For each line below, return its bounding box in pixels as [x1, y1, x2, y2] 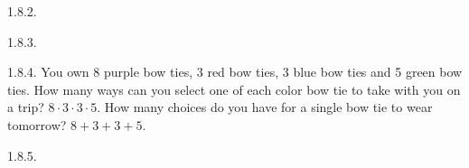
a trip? [7, 98, 44, 117]
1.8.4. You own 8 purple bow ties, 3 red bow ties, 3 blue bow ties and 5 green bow [7, 62, 463, 81]
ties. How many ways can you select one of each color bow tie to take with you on [7, 79, 461, 98]
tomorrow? [7, 115, 67, 134]
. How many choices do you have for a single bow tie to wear [97, 98, 433, 117]
